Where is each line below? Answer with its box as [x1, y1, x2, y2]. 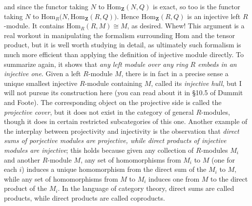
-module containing [84, 78, 143, 88]
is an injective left [187, 11, 241, 21]
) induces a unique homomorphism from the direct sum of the [21, 164, 207, 174]
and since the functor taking [4, 1, 88, 11]
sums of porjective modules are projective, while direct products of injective [4, 135, 227, 145]
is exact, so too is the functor [153, 1, 240, 11]
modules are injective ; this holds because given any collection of [4, 144, 194, 155]
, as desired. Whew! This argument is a [127, 21, 245, 31]
